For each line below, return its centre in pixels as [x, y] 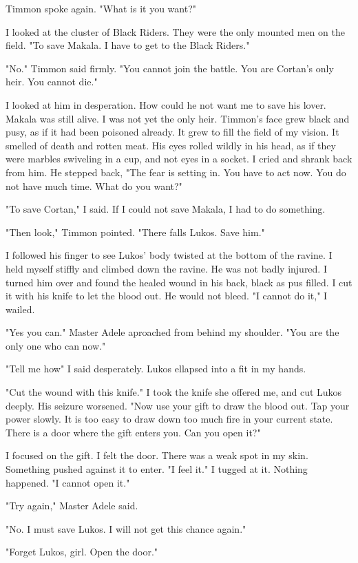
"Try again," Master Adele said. [72, 506]
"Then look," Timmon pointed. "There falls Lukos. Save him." [135, 232]
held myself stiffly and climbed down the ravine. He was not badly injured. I [166, 268]
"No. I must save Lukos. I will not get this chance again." [126, 528]
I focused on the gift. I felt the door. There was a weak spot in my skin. [157, 455]
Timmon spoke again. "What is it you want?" [101, 8]
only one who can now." [56, 345]
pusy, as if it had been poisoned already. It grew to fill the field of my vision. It [172, 132]
